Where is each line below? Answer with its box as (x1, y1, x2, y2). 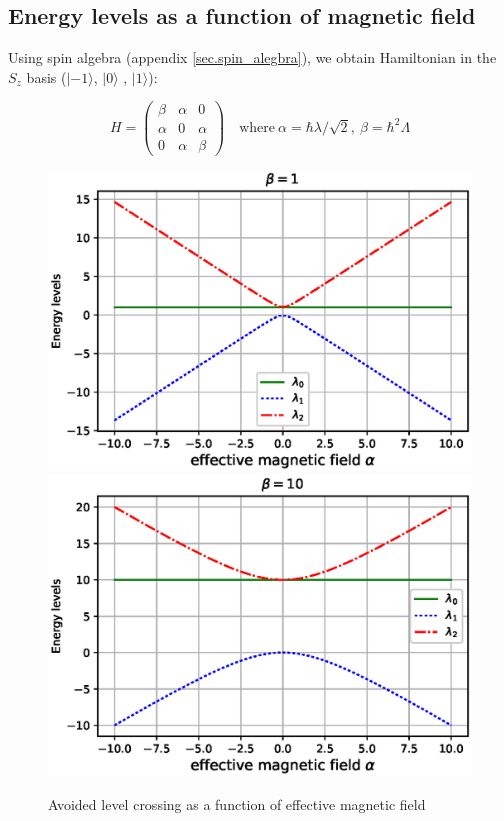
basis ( (26, 66, 67, 87)
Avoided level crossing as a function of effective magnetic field (48, 793, 426, 814)
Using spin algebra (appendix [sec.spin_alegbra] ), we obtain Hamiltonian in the (8, 47, 497, 68)
